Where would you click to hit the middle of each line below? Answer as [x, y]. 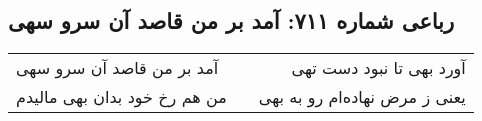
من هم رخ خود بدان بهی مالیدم [121, 97]
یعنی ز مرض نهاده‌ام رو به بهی [362, 97]
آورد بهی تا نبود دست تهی [378, 68]
